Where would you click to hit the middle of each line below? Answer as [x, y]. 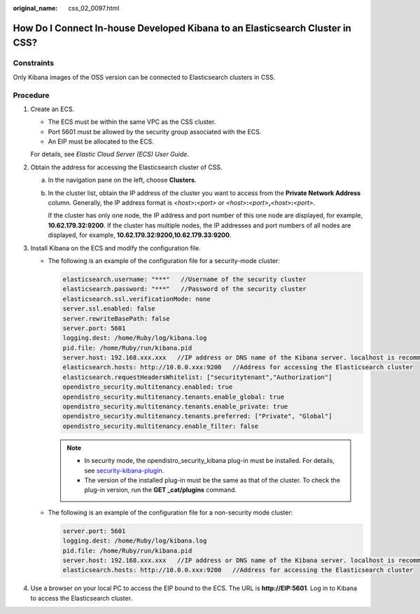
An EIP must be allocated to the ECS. [101, 142]
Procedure [31, 95]
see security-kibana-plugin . [124, 470]
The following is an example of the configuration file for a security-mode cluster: [164, 260]
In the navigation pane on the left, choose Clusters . [122, 180]
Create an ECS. [52, 109]
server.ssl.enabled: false [109, 309]
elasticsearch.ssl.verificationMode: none [136, 299]
